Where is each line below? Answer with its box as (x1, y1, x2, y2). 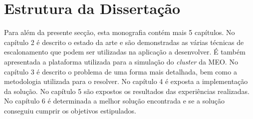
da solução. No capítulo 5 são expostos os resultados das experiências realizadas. (4, 85, 250, 96)
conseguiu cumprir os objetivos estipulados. (4, 105, 136, 115)
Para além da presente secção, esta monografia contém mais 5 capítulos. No (4, 27, 235, 37)
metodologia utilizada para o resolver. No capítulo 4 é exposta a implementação (4, 76, 248, 86)
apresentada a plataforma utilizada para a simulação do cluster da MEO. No (4, 56, 238, 66)
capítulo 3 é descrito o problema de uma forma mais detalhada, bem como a (4, 66, 237, 76)
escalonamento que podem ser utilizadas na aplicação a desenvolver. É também (4, 46, 246, 57)
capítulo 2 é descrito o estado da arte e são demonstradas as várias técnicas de (4, 36, 244, 47)
